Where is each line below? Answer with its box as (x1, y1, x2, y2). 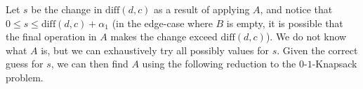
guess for (6, 56, 44, 71)
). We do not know (265, 29, 347, 44)
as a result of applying (154, 2, 250, 16)
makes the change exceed (110, 29, 218, 44)
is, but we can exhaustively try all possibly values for (41, 42, 269, 57)
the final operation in (6, 29, 97, 44)
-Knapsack (312, 56, 357, 71)
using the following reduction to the (142, 56, 296, 71)
